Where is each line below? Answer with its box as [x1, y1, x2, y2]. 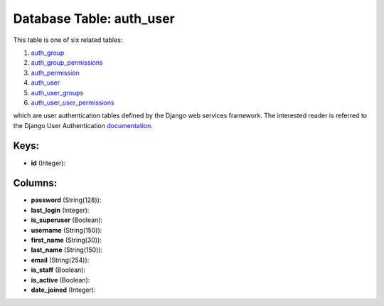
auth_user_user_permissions [31, 98, 114, 107]
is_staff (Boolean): [31, 265, 85, 274]
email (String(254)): [31, 255, 90, 264]
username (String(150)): [31, 226, 102, 234]
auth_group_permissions [31, 58, 103, 67]
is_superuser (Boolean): [31, 216, 103, 224]
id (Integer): [31, 159, 66, 167]
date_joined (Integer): [31, 285, 96, 294]
